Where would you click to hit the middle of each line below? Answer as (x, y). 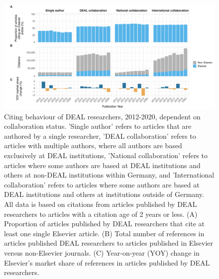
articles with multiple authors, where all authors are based (93, 145)
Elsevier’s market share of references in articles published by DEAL (107, 262)
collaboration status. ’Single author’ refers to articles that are (98, 126)
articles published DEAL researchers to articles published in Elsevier (109, 243)
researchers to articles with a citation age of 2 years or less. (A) (101, 214)
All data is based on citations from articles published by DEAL (101, 204)
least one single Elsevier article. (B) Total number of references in (104, 233)
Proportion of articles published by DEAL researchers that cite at (105, 224)
